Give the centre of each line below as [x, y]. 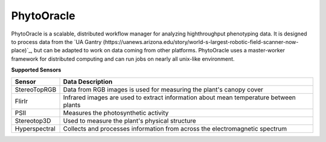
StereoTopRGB [36, 89]
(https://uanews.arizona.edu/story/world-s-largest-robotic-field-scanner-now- [201, 42]
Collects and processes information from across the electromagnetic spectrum [175, 128]
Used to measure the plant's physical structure [129, 120]
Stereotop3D [33, 120]
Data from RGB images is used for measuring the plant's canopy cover [163, 89]
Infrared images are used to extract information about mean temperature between [179, 97]
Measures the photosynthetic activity [116, 113]
